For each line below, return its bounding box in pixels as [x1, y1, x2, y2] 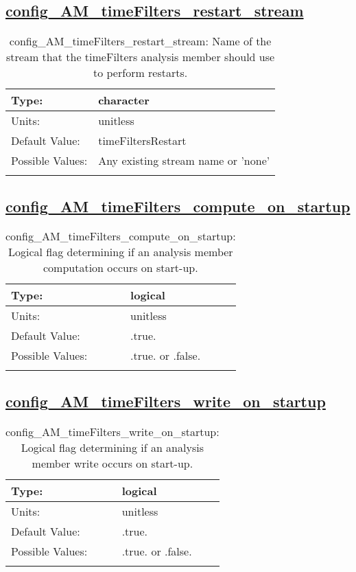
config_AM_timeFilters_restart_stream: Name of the [9, 33, 272, 49]
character [98, 92, 150, 108]
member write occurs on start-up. [32, 455, 193, 471]
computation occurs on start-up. [43, 260, 198, 276]
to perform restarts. [93, 65, 188, 81]
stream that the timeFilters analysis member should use [6, 49, 275, 65]
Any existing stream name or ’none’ [98, 152, 270, 169]
